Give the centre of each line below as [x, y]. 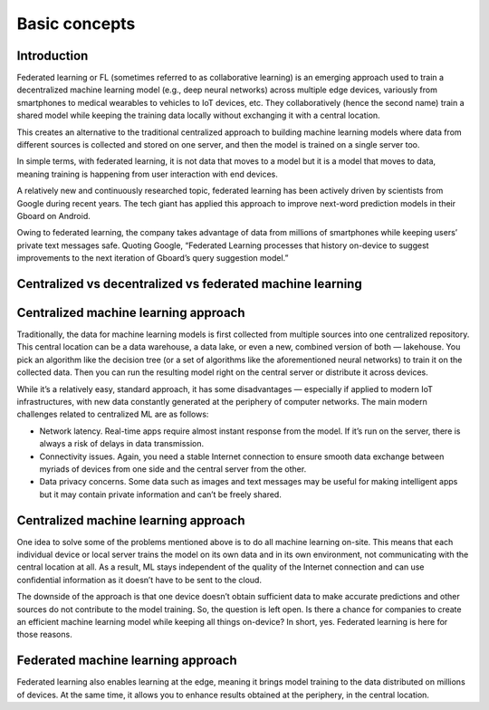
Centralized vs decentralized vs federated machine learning [189, 284]
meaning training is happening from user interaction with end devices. [147, 174]
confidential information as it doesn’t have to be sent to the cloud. [139, 580]
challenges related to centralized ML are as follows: [113, 414]
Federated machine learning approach [127, 661]
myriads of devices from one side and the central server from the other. [173, 469]
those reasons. [44, 635]
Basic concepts [76, 24]
